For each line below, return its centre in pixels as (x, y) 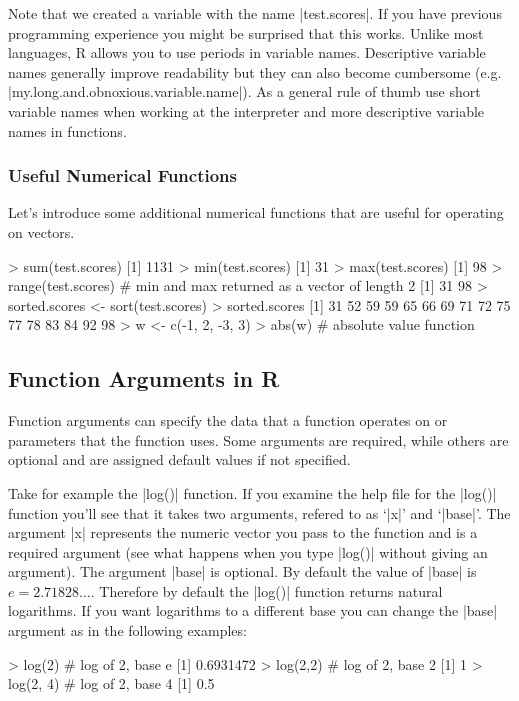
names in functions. (67, 130)
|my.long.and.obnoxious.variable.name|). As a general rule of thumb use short (244, 91)
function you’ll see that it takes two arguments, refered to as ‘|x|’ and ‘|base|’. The (259, 512)
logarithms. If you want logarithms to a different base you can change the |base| (253, 610)
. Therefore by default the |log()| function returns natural (266, 590)
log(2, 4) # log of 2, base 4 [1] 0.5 (111, 683)
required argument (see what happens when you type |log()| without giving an (248, 551)
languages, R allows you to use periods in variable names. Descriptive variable (247, 52)
